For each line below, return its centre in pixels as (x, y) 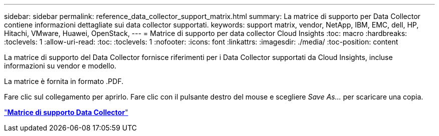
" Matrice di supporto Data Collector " (66, 112)
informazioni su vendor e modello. (60, 66)
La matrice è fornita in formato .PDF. (64, 81)
